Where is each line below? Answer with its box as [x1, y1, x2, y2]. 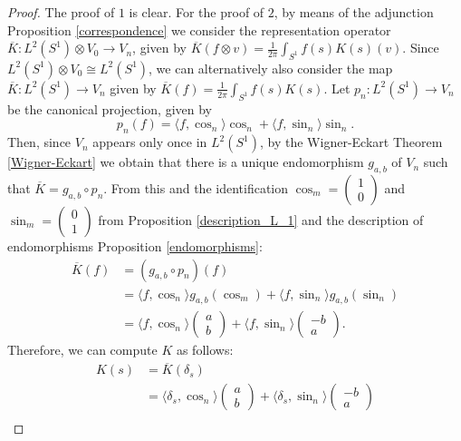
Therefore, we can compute [7, 340, 158, 359]
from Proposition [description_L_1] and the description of [98, 210, 424, 229]
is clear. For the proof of [129, 3, 264, 21]
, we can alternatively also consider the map [149, 58, 393, 77]
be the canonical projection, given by [7, 99, 213, 118]
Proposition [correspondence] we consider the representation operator [7, 20, 391, 39]
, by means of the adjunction [274, 3, 434, 21]
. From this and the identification [103, 178, 289, 197]
